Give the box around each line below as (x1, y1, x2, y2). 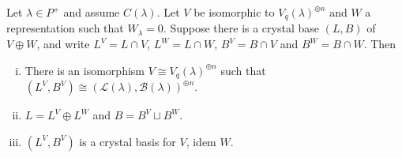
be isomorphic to (193, 4, 275, 20)
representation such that (6, 20, 124, 36)
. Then (363, 36, 396, 52)
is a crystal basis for (79, 133, 176, 149)
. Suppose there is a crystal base (163, 20, 319, 36)
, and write (36, 36, 90, 52)
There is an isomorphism (24, 62, 145, 78)
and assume (63, 4, 120, 20)
